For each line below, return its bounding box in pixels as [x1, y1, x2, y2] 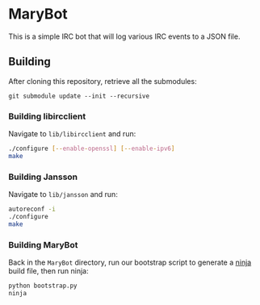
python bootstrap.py [8, 282, 78, 290]
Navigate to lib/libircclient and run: [8, 129, 136, 139]
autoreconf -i [8, 205, 57, 214]
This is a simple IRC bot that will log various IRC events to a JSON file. [8, 31, 241, 41]
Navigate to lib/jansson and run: [8, 190, 119, 199]
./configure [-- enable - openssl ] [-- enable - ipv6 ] [8, 144, 175, 153]
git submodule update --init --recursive [8, 92, 150, 100]
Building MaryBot [8, 239, 78, 250]
